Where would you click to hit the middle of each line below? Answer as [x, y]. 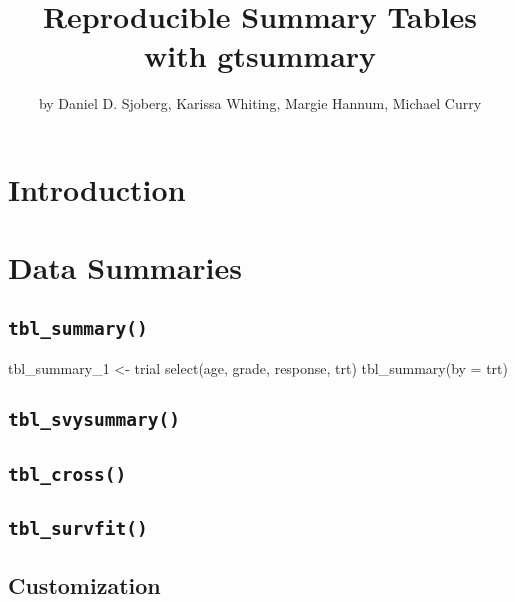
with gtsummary [260, 55]
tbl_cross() [67, 474]
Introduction [97, 188]
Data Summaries [125, 267]
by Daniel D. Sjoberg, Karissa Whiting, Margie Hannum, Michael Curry [260, 103]
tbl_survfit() [78, 528]
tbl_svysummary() [94, 420]
